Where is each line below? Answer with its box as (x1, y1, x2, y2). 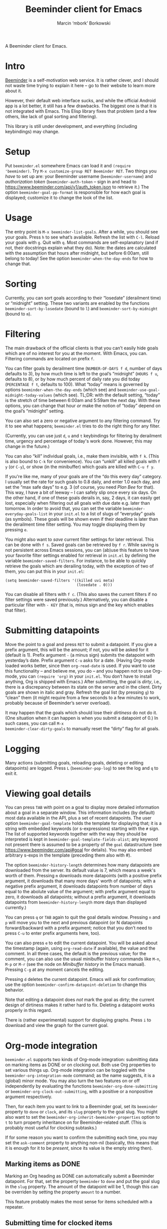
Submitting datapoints (5, 625, 100, 636)
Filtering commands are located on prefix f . (5, 355, 95, 361)
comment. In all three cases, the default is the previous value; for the (5, 951, 146, 957)
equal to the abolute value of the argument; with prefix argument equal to (5, 889, 156, 895)
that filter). (5, 607, 27, 613)
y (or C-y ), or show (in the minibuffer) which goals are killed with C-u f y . (5, 464, 155, 470)
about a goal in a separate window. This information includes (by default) (5, 809, 155, 815)
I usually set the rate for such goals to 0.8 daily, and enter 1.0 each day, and (5, 479, 161, 485)
